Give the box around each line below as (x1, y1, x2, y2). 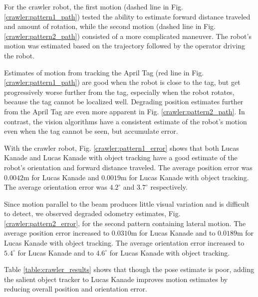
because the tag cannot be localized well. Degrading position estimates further (4, 96, 244, 107)
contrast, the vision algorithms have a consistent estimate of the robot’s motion (4, 116, 247, 126)
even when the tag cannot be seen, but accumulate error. (4, 126, 178, 136)
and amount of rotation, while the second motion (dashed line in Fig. (4, 21, 216, 31)
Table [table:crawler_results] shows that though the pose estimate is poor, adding (4, 264, 255, 275)
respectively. (150, 182, 188, 192)
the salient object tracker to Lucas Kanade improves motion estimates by (4, 274, 228, 284)
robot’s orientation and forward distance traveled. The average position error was (4, 162, 253, 172)
